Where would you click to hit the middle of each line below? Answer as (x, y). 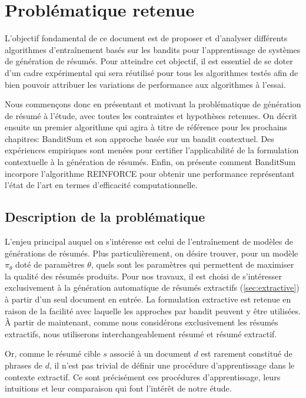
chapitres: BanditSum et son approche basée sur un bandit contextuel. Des (139, 138)
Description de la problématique (105, 217)
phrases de (24, 365)
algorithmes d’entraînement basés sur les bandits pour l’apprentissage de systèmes (153, 49)
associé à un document (150, 353)
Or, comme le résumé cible (53, 353)
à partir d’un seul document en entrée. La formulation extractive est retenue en (148, 299)
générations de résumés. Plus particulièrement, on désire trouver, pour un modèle (152, 253)
